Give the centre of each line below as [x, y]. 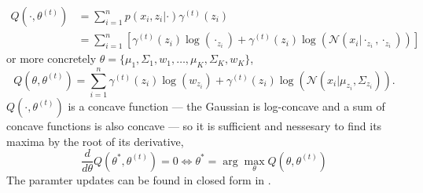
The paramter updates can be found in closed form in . [139, 179]
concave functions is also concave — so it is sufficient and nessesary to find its [194, 125]
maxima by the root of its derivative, [95, 141]
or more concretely [51, 58]
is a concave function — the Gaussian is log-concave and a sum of [226, 106]
